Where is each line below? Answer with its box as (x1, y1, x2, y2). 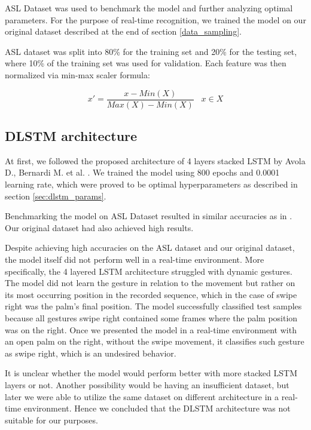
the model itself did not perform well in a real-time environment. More (5, 253, 264, 265)
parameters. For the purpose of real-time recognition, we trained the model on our (5, 13, 306, 26)
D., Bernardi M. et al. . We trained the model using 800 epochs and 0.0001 (5, 166, 280, 179)
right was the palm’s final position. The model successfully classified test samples (5, 300, 302, 312)
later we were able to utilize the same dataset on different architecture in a (5, 390, 279, 403)
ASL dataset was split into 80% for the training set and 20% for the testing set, (5, 45, 297, 57)
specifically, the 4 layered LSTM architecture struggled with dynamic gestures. (5, 265, 292, 277)
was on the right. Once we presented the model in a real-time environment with (5, 323, 297, 336)
